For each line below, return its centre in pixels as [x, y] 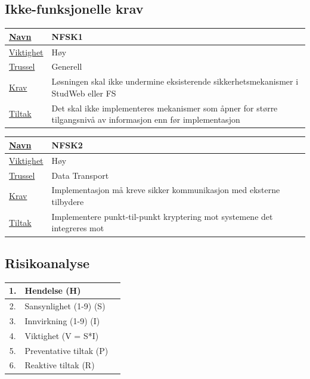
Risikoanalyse [47, 262]
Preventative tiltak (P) [66, 350]
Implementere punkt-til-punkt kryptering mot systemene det [162, 216]
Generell [67, 66]
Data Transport [80, 175]
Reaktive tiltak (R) [60, 365]
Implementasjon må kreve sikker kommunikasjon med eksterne [166, 190]
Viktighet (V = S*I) [62, 335]
